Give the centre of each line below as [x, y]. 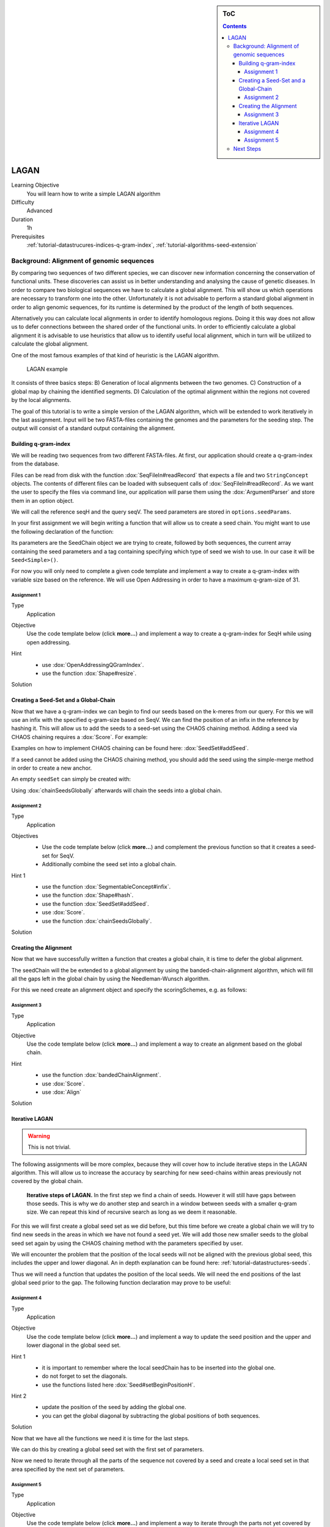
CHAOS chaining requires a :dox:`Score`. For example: [79, 737]
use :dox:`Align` [62, 1092]
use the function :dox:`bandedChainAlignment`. [101, 1075]
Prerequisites [28, 236]
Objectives [25, 836]
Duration [22, 219]
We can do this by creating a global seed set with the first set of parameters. [108, 1449]
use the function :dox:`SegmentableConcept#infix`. [106, 886]
